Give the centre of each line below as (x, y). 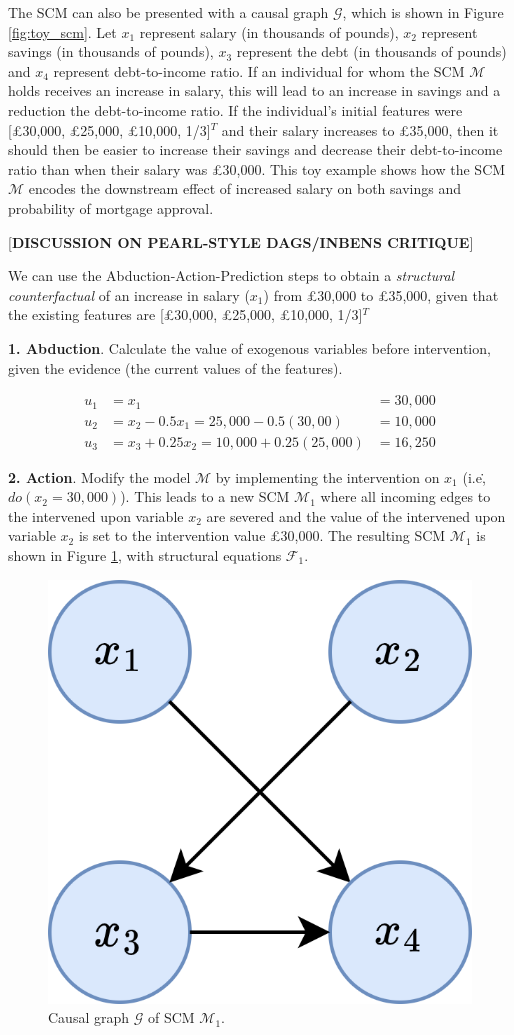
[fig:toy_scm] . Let (62, 31)
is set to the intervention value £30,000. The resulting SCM (262, 535)
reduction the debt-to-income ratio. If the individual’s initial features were (235, 109)
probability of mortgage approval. (111, 207)
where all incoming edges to (405, 496)
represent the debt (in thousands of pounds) (371, 51)
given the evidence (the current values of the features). (175, 367)
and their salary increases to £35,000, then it (360, 129)
